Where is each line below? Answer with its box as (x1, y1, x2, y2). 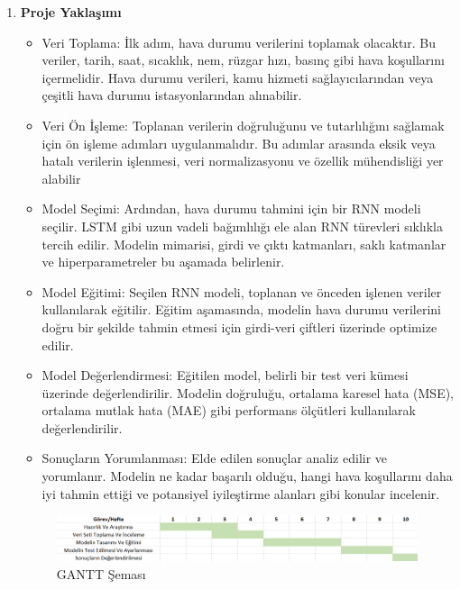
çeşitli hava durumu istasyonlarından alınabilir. (41, 86, 302, 104)
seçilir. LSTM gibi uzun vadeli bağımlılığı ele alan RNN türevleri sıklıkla (41, 216, 444, 235)
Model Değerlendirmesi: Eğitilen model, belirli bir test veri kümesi (41, 366, 409, 385)
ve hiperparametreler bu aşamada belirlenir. (41, 252, 285, 271)
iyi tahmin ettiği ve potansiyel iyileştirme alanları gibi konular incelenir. (41, 484, 440, 503)
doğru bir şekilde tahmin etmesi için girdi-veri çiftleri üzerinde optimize (41, 317, 437, 336)
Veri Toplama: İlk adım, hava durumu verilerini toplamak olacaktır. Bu (41, 32, 436, 51)
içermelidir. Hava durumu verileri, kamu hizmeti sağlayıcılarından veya (41, 68, 434, 86)
